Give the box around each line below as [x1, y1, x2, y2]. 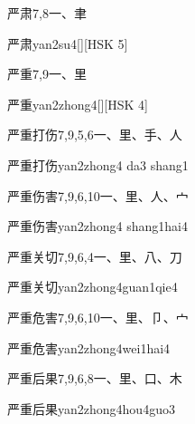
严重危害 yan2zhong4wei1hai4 [7, 338, 171, 357]
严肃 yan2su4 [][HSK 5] [7, 34, 128, 53]
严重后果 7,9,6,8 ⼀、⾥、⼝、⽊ [7, 369, 182, 388]
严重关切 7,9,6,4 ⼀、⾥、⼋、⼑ [7, 246, 182, 265]
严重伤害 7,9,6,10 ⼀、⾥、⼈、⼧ [7, 186, 189, 205]
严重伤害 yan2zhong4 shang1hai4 [7, 217, 188, 236]
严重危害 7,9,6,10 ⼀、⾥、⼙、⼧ [7, 307, 189, 326]
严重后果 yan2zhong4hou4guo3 [7, 399, 175, 418]
